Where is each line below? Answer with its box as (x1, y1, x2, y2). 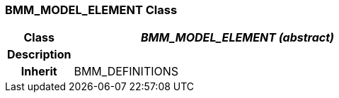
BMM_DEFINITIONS (74, 64, 179, 79)
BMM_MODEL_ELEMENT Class (5, 3, 178, 17)
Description (7, 47, 71, 62)
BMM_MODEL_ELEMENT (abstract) (140, 30, 335, 45)
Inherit (21, 64, 57, 79)
